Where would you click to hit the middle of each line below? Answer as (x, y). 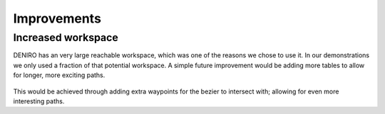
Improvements (57, 18)
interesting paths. (39, 101)
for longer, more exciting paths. (59, 75)
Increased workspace (66, 38)
